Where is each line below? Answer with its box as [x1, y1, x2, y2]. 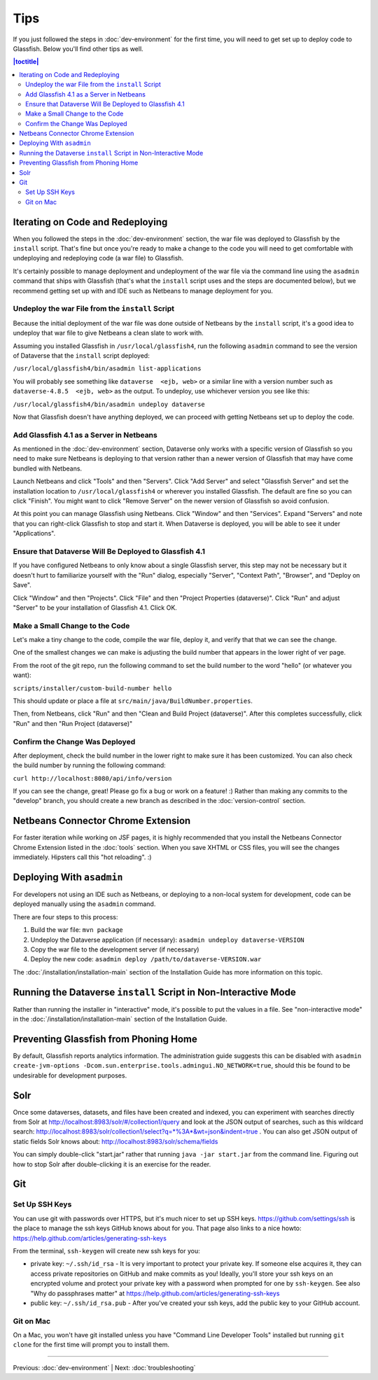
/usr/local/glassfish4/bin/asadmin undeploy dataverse [13, 400, 206, 408]
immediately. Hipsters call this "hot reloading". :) [13, 853, 152, 861]
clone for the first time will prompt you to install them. [13, 1341, 170, 1349]
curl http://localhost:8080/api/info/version [13, 774, 172, 782]
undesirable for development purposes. [13, 1071, 127, 1080]
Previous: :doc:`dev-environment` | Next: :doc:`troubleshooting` [13, 1363, 196, 1372]
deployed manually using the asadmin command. [13, 900, 156, 908]
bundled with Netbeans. [13, 464, 83, 473]
